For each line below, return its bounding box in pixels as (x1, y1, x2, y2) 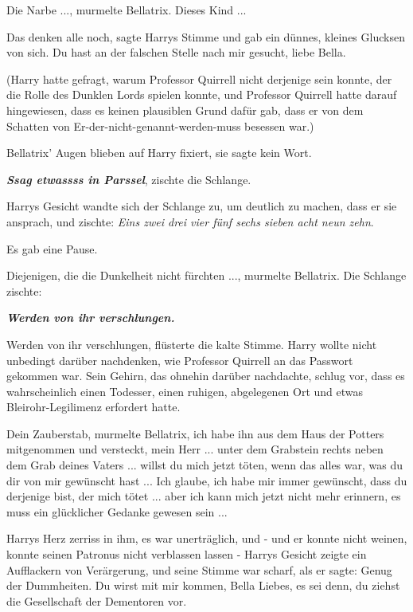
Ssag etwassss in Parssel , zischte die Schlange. (6, 171, 251, 187)
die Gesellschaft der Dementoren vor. (6, 592, 187, 609)
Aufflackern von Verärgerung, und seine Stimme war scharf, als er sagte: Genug (6, 561, 392, 578)
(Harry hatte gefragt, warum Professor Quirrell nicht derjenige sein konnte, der (6, 70, 392, 87)
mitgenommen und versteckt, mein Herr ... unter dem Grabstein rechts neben (6, 441, 384, 457)
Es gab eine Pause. (6, 240, 98, 257)
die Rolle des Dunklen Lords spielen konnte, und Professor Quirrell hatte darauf (6, 86, 397, 103)
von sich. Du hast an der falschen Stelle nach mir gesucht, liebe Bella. (6, 44, 346, 61)
